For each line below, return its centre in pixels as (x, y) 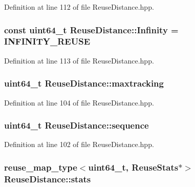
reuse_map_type (41, 167)
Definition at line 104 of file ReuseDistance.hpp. (79, 102)
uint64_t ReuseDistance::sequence (77, 125)
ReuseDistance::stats (48, 179)
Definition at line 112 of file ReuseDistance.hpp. (79, 7)
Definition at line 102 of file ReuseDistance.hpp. (79, 144)
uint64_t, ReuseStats (133, 167)
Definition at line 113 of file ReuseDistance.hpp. (79, 60)
